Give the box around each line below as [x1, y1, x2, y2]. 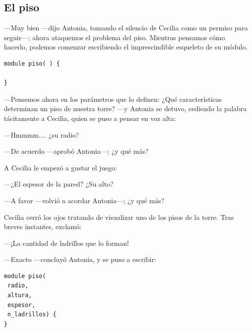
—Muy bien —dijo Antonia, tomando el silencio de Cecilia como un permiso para [4, 23, 248, 33]
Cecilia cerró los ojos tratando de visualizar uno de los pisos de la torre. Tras [4, 212, 234, 222]
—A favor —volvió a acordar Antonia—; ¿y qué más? [4, 195, 165, 205]
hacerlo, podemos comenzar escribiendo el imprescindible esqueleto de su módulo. [4, 42, 248, 52]
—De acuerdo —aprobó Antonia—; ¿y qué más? [4, 146, 148, 156]
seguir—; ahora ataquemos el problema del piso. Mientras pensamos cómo [4, 32, 225, 42]
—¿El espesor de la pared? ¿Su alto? [4, 179, 114, 189]
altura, [7, 292, 32, 299]
